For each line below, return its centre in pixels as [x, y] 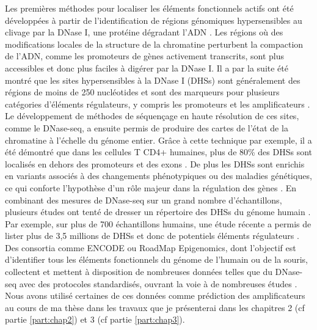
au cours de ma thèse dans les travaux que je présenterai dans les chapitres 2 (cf [155, 307]
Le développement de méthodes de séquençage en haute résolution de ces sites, [152, 116]
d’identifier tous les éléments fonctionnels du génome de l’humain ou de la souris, [156, 259]
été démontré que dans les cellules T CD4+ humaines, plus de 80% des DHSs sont [159, 152]
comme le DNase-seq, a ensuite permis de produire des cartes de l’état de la [147, 127]
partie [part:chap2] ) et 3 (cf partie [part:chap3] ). [95, 319]
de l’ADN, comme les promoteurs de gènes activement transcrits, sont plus [144, 56]
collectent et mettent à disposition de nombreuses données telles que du [139, 272]
